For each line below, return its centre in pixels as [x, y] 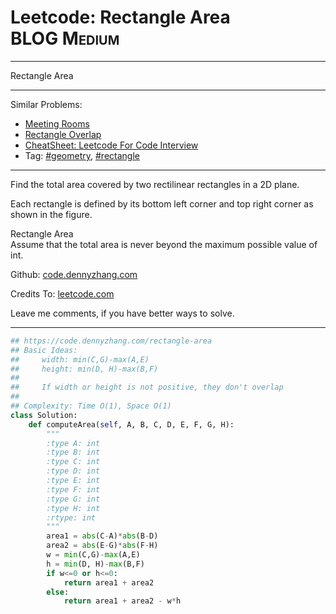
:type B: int [73, 452]
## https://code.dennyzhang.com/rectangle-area [111, 341]
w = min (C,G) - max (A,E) [93, 555]
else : [58, 592]
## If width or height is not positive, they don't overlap [147, 387]
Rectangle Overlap [63, 134]
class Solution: [44, 415]
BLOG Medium [65, 38]
